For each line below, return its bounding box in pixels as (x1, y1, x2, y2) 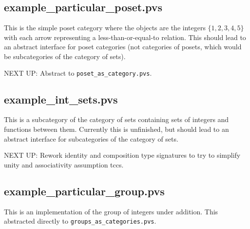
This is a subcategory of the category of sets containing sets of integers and (4, 114, 229, 125)
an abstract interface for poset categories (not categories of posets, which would (4, 42, 242, 52)
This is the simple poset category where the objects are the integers (4, 22, 206, 33)
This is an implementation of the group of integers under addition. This (4, 206, 218, 216)
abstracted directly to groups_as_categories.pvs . (4, 216, 156, 226)
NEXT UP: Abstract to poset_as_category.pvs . (4, 67, 152, 78)
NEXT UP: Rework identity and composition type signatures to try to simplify (4, 150, 241, 160)
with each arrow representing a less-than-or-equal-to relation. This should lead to (4, 32, 246, 42)
